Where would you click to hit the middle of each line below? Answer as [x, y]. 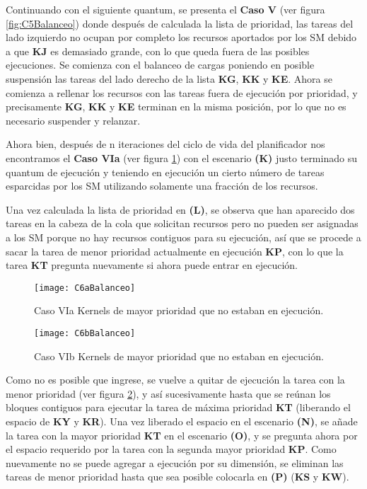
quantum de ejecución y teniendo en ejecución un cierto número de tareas [165, 172]
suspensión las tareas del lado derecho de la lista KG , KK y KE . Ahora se [169, 78]
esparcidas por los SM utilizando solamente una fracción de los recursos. [162, 186]
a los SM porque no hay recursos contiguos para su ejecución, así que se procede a [183, 237]
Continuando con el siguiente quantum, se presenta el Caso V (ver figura [165, 9]
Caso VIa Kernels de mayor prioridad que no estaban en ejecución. [179, 310]
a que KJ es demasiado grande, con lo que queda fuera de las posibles [158, 51]
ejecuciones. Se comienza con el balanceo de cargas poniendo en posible [160, 65]
